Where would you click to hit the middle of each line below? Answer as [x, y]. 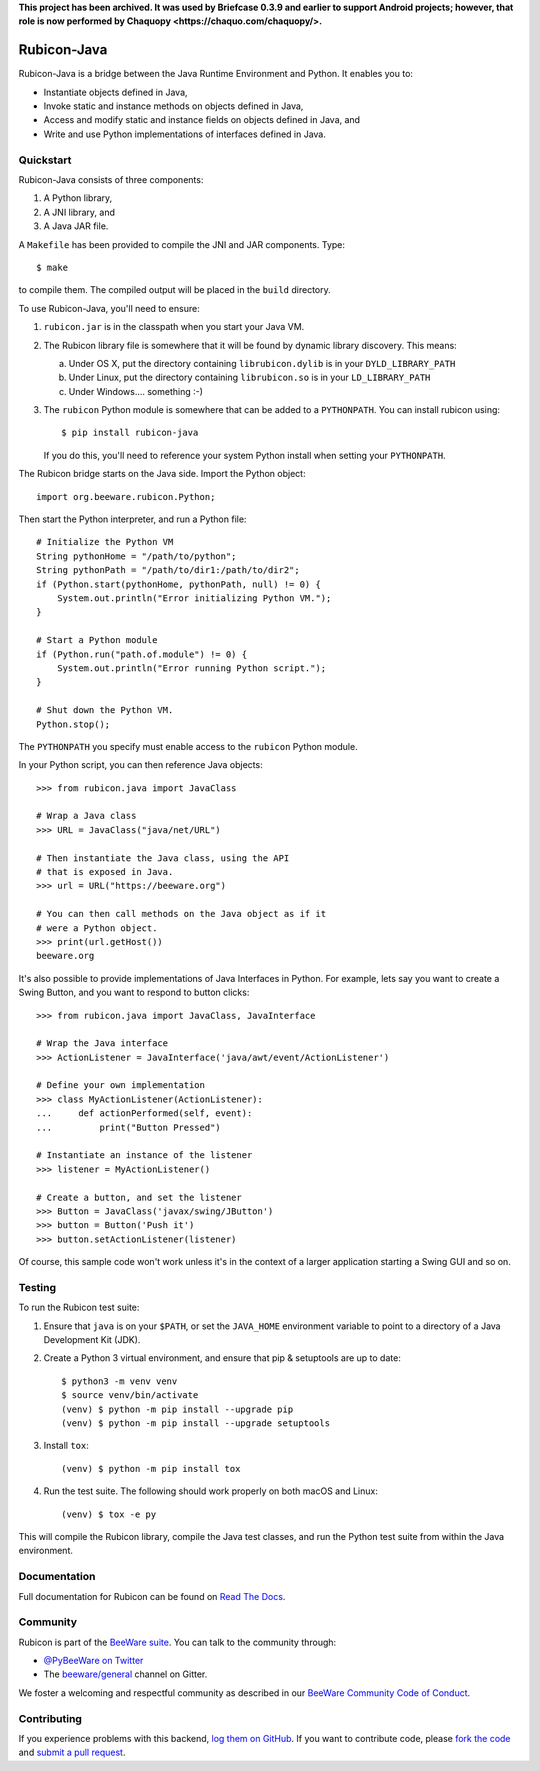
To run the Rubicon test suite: [79, 1307]
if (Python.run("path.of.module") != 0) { [142, 654]
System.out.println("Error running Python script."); [191, 668]
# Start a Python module [97, 640]
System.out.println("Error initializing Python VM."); [194, 598]
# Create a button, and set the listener [139, 1197]
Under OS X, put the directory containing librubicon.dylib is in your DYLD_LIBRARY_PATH [262, 363]
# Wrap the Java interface [102, 1043]
